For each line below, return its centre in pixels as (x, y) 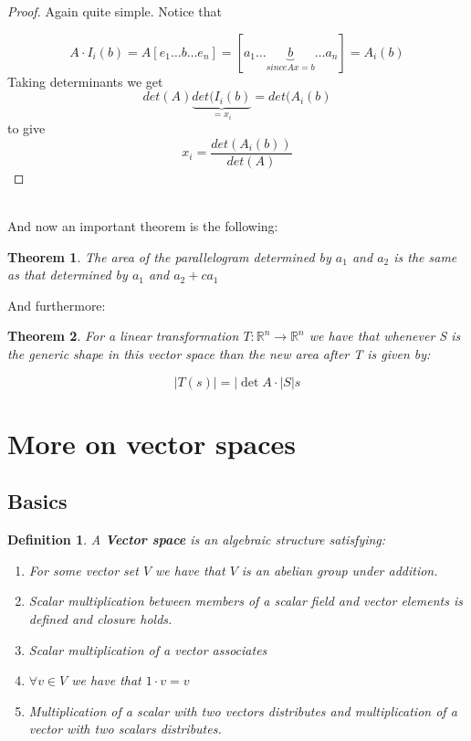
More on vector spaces (152, 443)
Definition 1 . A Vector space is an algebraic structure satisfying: (197, 540)
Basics (37, 501)
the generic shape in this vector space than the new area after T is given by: (219, 354)
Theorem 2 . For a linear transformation (123, 336)
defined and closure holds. (100, 619)
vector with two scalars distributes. (125, 729)
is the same (425, 256)
